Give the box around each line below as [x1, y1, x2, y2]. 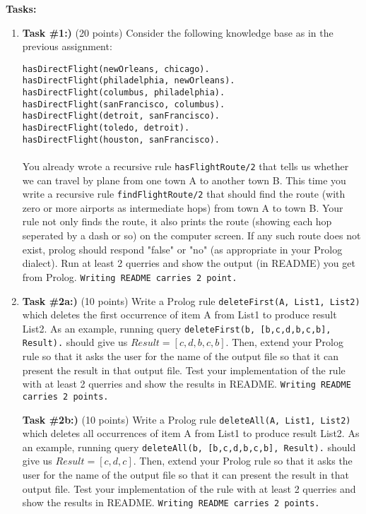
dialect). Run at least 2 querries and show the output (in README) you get [22, 256, 355, 270]
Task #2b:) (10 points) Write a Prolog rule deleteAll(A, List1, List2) [22, 412, 351, 426]
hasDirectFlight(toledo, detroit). [22, 123, 190, 133]
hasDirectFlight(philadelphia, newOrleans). [22, 76, 235, 86]
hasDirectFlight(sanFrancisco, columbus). [22, 99, 225, 109]
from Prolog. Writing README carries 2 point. [22, 269, 237, 284]
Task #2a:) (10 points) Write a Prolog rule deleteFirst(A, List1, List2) [22, 293, 360, 308]
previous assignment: [22, 39, 112, 54]
